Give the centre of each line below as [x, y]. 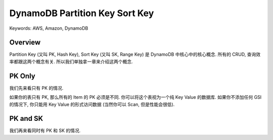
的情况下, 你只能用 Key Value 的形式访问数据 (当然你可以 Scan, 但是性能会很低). [92, 104]
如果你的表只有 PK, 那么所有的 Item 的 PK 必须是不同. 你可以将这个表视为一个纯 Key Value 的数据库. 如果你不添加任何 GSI [135, 97]
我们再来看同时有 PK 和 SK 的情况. [45, 130]
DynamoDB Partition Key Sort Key [82, 13]
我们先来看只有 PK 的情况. [36, 88]
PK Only [22, 76]
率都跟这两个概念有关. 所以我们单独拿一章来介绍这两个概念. [71, 61]
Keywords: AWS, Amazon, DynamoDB [49, 28]
